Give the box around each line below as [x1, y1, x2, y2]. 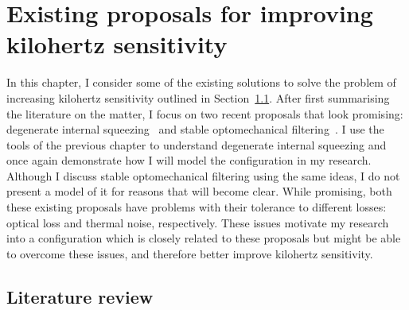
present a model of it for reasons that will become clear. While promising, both [6, 183, 392, 200]
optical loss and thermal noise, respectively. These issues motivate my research [6, 214, 389, 231]
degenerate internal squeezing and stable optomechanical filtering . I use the [6, 121, 384, 138]
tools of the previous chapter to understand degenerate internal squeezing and [6, 136, 387, 153]
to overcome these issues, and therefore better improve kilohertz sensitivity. [6, 245, 373, 262]
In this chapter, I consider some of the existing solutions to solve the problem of [6, 74, 396, 91]
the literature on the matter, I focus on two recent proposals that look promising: [6, 105, 403, 122]
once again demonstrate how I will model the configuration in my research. [6, 152, 372, 169]
